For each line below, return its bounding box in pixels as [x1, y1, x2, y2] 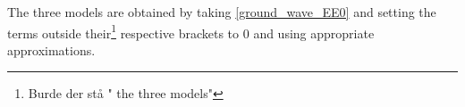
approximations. [7, 40, 96, 59]
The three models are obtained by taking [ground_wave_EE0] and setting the [7, 3, 436, 21]
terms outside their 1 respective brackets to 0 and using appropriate [7, 21, 375, 42]
